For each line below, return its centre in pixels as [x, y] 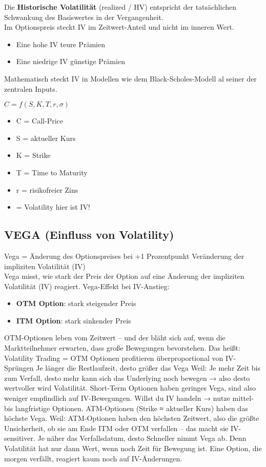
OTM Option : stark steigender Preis [76, 303]
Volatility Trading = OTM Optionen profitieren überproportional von [114, 358]
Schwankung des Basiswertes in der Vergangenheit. [84, 17]
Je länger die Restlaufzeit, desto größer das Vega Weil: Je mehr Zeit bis [148, 368]
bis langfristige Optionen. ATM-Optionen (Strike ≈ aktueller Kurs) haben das [126, 408]
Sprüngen [19, 368]
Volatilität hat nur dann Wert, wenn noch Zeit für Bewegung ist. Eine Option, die [133, 448]
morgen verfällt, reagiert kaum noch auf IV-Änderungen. [93, 458]
